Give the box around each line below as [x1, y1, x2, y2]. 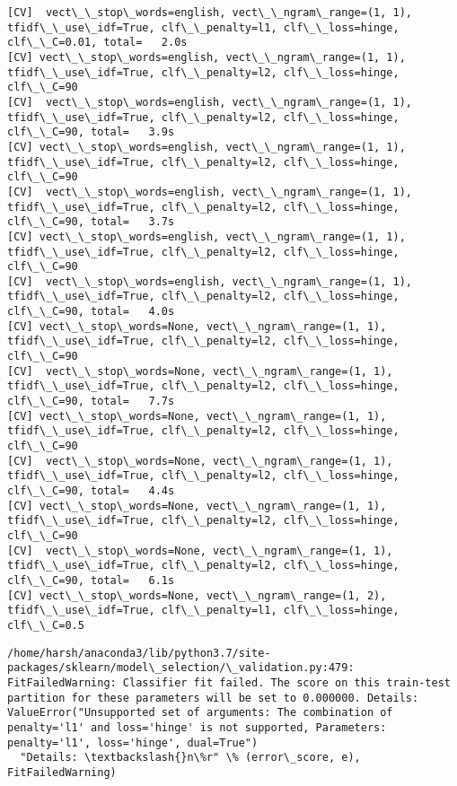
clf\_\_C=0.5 [7, 618, 84, 632]
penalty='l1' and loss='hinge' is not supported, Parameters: [7, 720, 387, 734]
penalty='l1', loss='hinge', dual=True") [7, 736, 259, 749]
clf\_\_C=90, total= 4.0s [7, 305, 175, 319]
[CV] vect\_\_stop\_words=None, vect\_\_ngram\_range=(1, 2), [7, 589, 387, 602]
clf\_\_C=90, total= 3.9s [7, 126, 175, 139]
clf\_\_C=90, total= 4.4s [7, 485, 175, 497]
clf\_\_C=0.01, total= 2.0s [7, 36, 188, 49]
